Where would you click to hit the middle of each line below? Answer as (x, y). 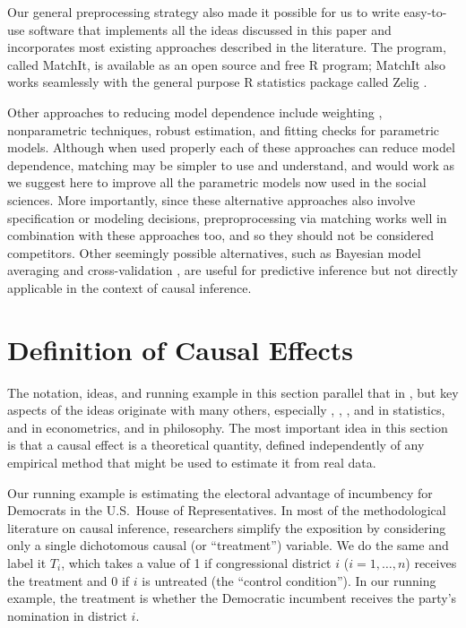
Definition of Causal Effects (181, 349)
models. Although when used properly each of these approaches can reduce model (231, 147)
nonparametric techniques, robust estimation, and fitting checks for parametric (224, 129)
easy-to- (425, 12)
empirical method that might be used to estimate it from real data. (192, 462)
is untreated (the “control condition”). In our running (289, 580)
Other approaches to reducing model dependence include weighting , (195, 112)
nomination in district (67, 615)
